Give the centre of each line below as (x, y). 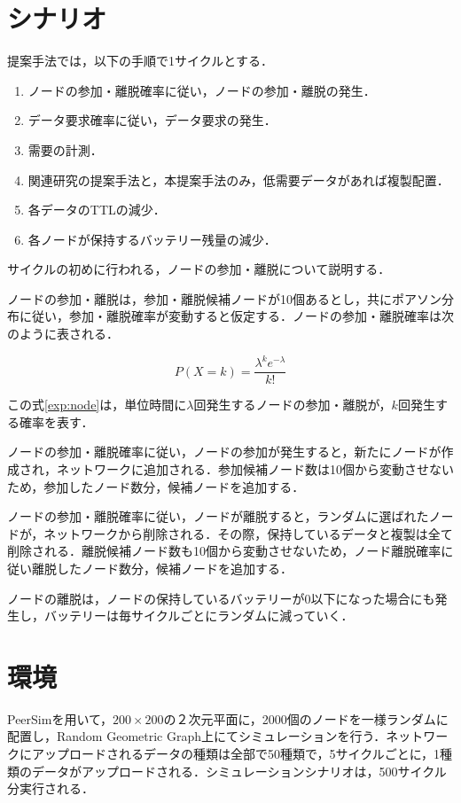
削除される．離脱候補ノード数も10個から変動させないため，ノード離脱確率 (224, 551)
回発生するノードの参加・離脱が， (293, 405)
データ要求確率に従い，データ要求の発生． (152, 120)
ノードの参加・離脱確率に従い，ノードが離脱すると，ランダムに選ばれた (218, 516)
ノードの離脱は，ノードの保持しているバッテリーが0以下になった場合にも (221, 598)
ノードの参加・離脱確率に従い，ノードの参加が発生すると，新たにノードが (224, 452)
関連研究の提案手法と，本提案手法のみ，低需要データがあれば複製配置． (238, 179)
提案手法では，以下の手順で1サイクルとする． (140, 61)
